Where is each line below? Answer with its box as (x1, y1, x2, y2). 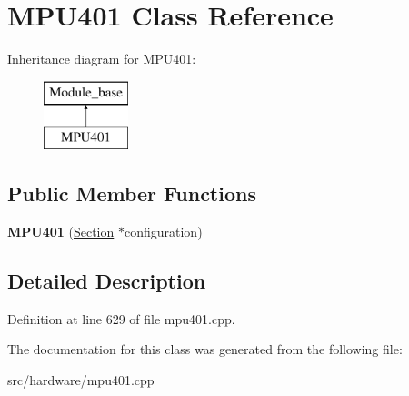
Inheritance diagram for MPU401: (7, 49, 196, 68)
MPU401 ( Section (7, 222, 115, 241)
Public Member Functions (7, 179, 256, 208)
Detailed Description (7, 267, 206, 295)
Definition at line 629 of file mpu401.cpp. (7, 309, 235, 328)
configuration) (124, 222, 203, 241)
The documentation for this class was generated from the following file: (7, 340, 403, 359)
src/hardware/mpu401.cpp (7, 371, 155, 390)
